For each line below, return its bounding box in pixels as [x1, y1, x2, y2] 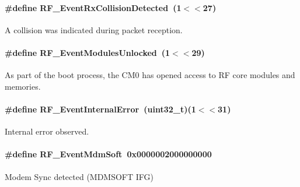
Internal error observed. [5, 125, 89, 137]
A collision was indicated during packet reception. [5, 23, 183, 36]
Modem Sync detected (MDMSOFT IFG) [5, 170, 154, 182]
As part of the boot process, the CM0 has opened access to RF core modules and [5, 69, 295, 81]
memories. [5, 80, 41, 92]
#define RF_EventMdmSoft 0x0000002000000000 [5, 148, 212, 160]
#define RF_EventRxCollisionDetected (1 [5, 1, 182, 13]
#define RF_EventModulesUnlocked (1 [5, 46, 170, 58]
